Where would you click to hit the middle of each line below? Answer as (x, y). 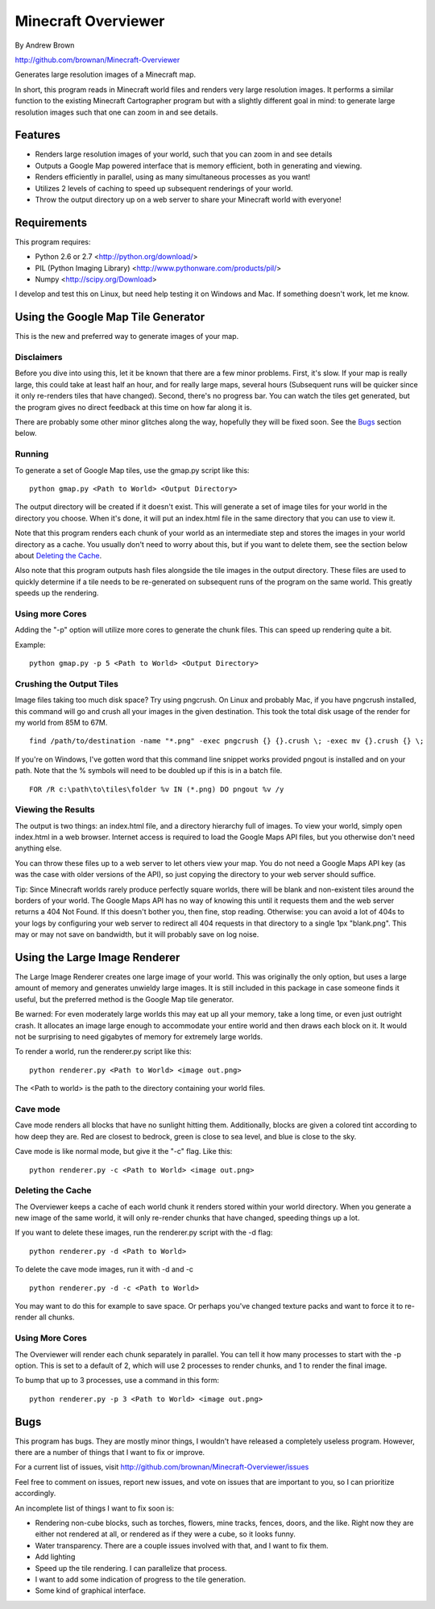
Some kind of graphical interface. (91, 1590)
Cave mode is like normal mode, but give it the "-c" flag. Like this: (124, 1151)
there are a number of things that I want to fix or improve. (110, 1452)
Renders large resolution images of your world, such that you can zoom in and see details (184, 154)
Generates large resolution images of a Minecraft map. (106, 75)
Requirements (51, 222)
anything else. (38, 848)
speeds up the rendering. (57, 593)
